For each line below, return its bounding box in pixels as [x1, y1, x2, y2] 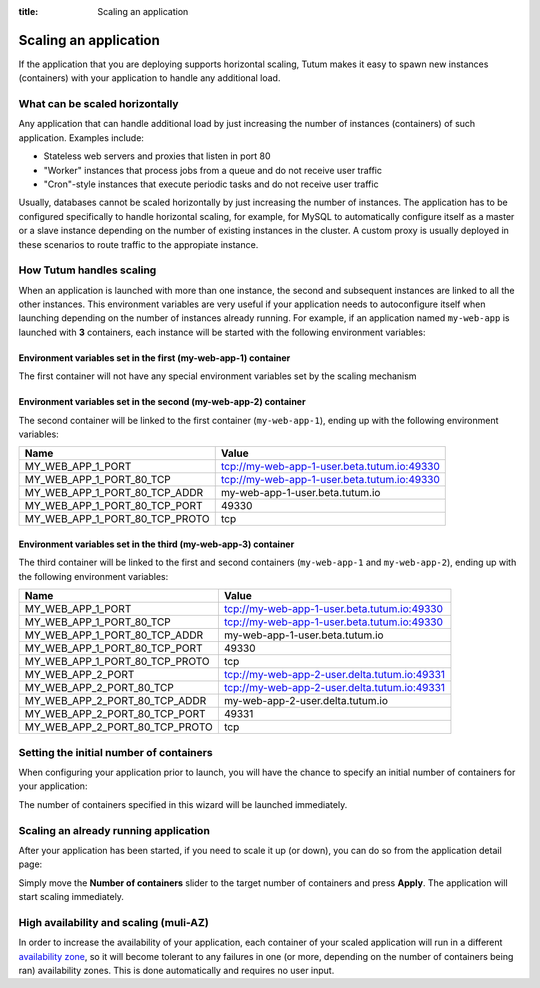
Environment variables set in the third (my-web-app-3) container [18, 538, 295, 550]
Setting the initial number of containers [18, 745, 214, 759]
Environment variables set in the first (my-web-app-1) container [18, 351, 291, 364]
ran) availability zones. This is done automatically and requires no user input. [18, 964, 335, 976]
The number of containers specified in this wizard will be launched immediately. [18, 798, 348, 810]
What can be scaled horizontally [18, 97, 179, 111]
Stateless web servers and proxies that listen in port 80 [43, 150, 271, 162]
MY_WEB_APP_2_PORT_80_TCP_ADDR [24, 694, 207, 708]
